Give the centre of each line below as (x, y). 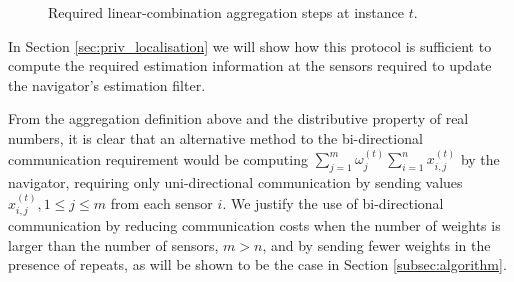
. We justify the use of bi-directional (333, 202)
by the (480, 158)
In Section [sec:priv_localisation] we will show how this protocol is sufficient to (250, 45)
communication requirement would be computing (158, 158)
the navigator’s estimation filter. (107, 84)
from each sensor (161, 202)
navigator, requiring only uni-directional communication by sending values (235, 182)
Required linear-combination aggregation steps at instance (226, 12)
